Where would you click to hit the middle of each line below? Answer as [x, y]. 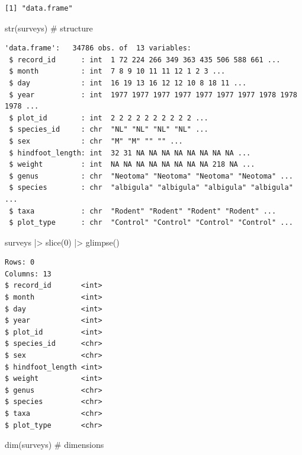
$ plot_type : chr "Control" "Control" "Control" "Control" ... [151, 223]
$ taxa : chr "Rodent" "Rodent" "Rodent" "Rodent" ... [143, 211]
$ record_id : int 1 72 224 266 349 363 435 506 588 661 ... [145, 60]
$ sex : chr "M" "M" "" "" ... [96, 141]
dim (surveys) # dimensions [54, 445]
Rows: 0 [20, 262]
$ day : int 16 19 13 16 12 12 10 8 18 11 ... [128, 83]
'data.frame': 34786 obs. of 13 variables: [98, 48]
